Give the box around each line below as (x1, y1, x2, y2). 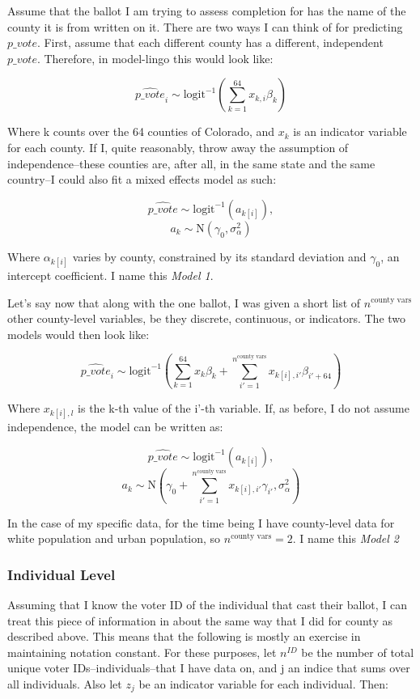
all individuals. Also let (7, 675, 122, 692)
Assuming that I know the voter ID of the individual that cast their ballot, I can (7, 596, 408, 612)
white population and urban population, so (7, 530, 221, 547)
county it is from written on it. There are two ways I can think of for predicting (7, 18, 403, 35)
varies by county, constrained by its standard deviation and (72, 248, 367, 265)
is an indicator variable (293, 123, 407, 140)
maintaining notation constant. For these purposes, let (7, 643, 277, 660)
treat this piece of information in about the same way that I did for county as (7, 612, 392, 629)
